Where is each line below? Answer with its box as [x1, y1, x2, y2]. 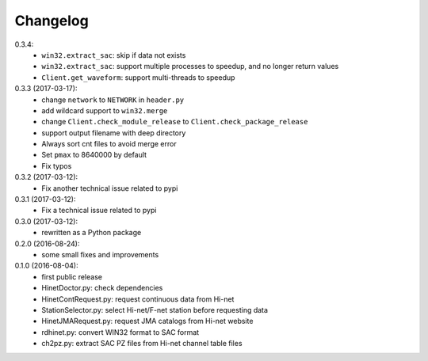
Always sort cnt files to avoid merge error [41, 139, 178, 149]
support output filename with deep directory [41, 127, 186, 138]
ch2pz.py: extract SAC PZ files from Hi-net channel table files [41, 339, 243, 348]
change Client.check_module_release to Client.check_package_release [41, 117, 308, 127]
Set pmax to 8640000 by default [41, 150, 147, 160]
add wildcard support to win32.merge [41, 105, 168, 115]
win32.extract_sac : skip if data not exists [41, 50, 186, 59]
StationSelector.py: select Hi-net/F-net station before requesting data [41, 305, 269, 314]
